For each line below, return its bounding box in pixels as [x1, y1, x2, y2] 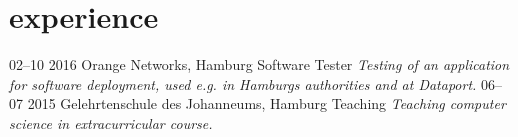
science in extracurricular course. [9, 112, 213, 133]
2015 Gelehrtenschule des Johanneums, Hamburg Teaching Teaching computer [27, 93, 506, 114]
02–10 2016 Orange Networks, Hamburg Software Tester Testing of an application [9, 54, 510, 75]
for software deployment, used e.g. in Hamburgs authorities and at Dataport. [9, 73, 477, 94]
